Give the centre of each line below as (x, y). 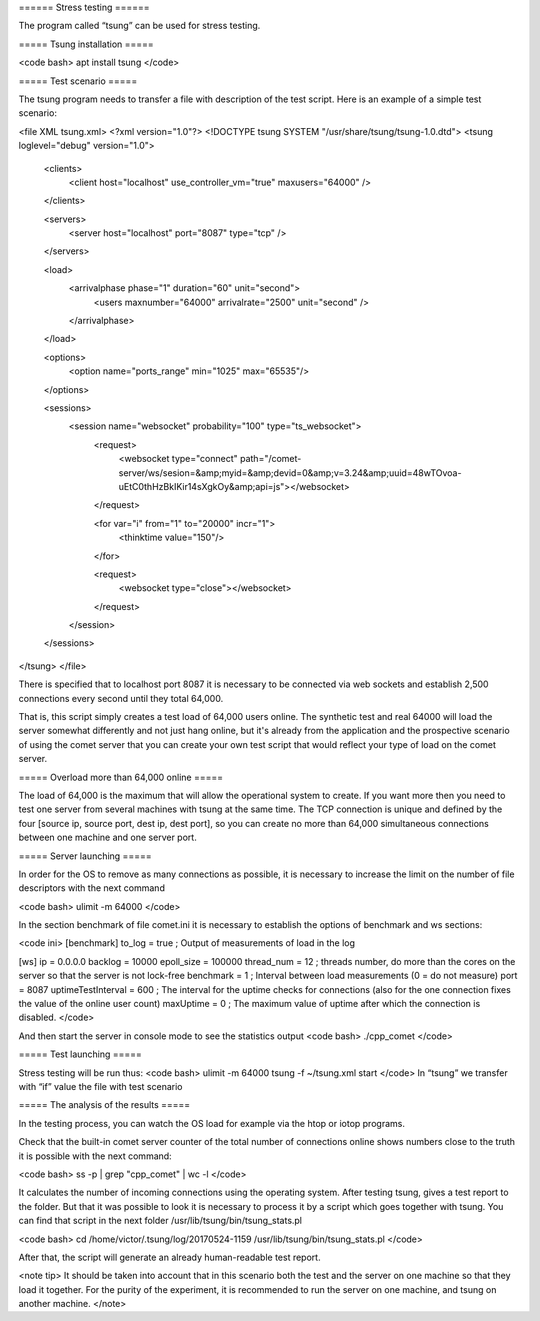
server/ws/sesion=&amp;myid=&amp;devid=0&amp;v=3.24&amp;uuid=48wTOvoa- (290, 472)
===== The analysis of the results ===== (104, 1105)
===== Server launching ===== (85, 856)
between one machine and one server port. (107, 837)
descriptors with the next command (91, 888)
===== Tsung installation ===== (86, 44)
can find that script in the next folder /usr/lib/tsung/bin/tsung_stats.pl (160, 1221)
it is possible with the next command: (95, 1156)
